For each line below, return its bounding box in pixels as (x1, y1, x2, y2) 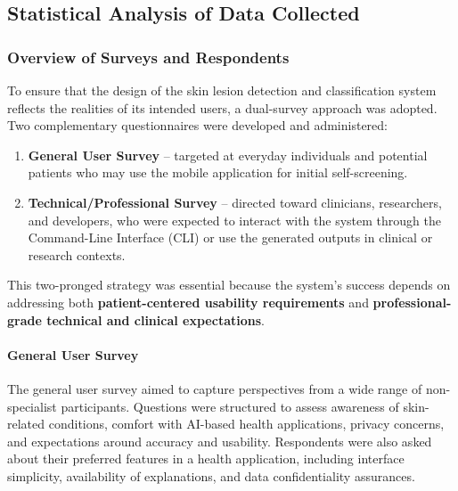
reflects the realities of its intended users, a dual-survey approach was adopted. (7, 98, 438, 117)
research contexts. (28, 245, 126, 264)
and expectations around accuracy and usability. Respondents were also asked (7, 431, 432, 450)
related (7, 414, 45, 433)
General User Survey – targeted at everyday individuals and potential (28, 145, 428, 164)
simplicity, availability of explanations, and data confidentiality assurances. (7, 466, 415, 485)
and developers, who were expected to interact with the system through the (28, 210, 441, 229)
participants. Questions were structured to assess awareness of (61, 397, 399, 415)
